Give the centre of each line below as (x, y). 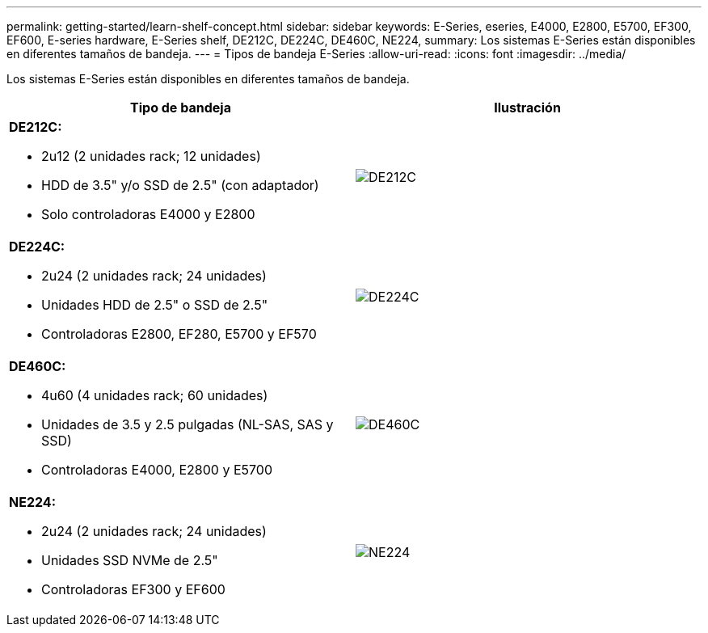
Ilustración (527, 108)
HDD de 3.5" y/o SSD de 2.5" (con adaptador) (180, 185)
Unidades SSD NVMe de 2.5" (130, 560)
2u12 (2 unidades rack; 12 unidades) (151, 156)
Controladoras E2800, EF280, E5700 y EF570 (179, 334)
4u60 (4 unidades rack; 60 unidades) (155, 395)
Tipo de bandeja (181, 108)
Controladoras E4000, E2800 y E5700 (157, 470)
